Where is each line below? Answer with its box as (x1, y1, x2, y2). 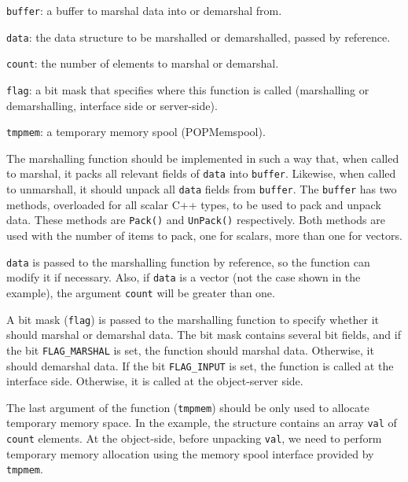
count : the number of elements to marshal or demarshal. (6, 55, 279, 72)
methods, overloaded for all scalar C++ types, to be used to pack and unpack (6, 196, 381, 212)
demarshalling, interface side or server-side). (6, 97, 218, 113)
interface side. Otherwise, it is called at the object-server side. (6, 373, 303, 389)
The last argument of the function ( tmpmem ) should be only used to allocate (6, 399, 369, 415)
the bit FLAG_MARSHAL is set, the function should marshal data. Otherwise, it (6, 341, 374, 358)
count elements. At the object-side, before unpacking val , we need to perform (6, 430, 382, 447)
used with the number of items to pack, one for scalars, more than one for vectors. (6, 227, 402, 244)
